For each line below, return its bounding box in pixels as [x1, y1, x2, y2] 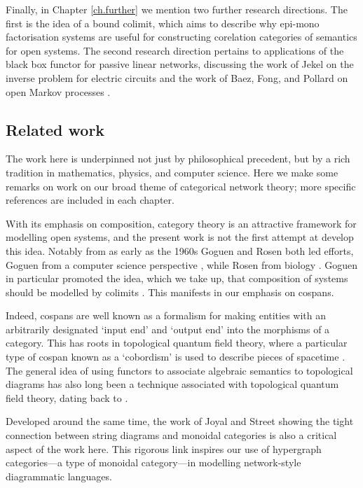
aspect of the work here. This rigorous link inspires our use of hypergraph [6, 441, 322, 456]
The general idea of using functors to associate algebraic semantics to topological [6, 363, 353, 377]
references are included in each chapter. [6, 193, 174, 207]
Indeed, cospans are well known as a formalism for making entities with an [6, 308, 327, 323]
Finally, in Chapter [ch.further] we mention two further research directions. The [6, 2, 348, 16]
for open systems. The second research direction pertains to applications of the [6, 43, 344, 57]
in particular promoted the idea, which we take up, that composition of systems [6, 271, 348, 286]
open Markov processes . [6, 84, 111, 99]
